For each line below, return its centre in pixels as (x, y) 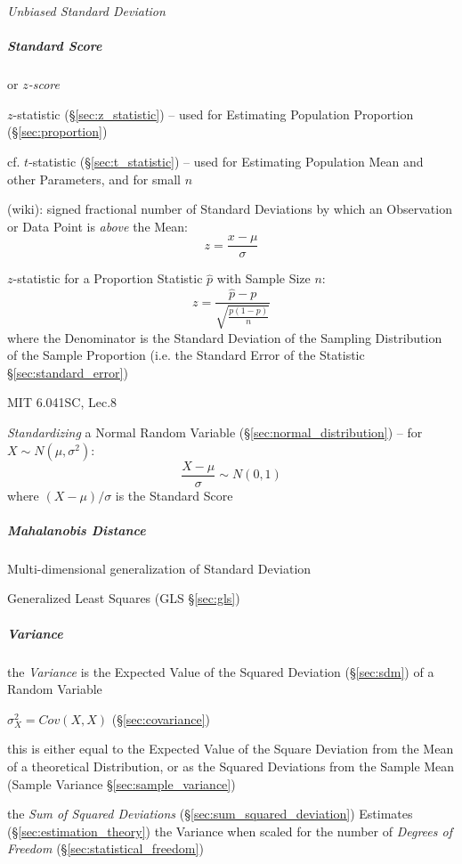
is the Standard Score (174, 495)
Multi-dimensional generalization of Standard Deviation (159, 568)
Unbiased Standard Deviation (86, 11)
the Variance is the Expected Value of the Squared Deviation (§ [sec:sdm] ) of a (221, 671)
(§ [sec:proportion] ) (57, 131)
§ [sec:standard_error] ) (68, 372)
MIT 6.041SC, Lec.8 (62, 402)
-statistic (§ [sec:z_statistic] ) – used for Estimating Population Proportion (213, 114)
